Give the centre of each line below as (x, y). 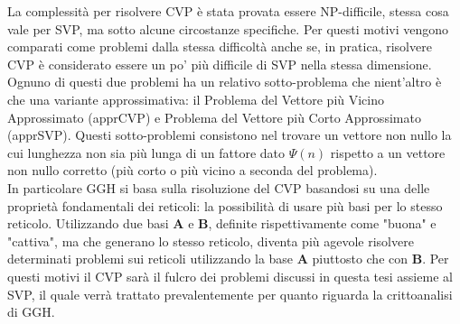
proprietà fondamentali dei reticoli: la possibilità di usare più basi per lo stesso (225, 205)
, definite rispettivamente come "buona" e (322, 223)
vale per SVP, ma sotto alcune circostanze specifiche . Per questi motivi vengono (228, 28)
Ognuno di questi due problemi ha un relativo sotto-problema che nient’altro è (225, 82)
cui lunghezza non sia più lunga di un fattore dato (146, 152)
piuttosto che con (360, 259)
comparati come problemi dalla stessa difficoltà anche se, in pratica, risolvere (220, 46)
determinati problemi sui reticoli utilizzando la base (150, 259)
